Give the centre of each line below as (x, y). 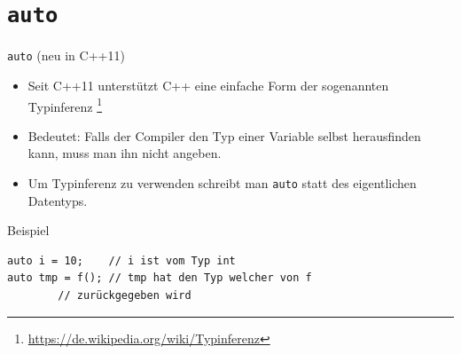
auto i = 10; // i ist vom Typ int (121, 260)
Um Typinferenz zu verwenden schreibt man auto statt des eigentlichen (222, 182)
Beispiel (28, 230)
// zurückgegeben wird (125, 295)
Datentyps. (58, 200)
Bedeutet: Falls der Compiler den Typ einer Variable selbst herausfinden (224, 135)
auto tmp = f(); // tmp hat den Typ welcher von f (160, 278)
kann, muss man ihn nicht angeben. (125, 153)
